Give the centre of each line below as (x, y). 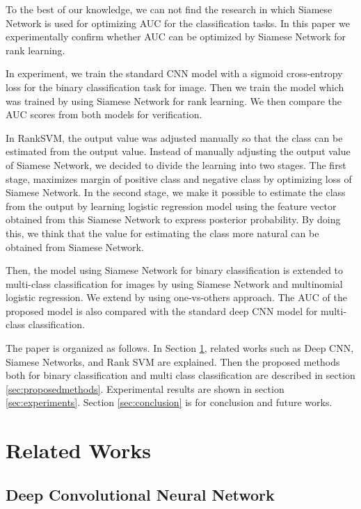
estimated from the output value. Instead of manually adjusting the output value (178, 151)
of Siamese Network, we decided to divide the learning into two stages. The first (176, 164)
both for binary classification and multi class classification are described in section (180, 375)
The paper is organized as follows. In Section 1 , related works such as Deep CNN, (180, 348)
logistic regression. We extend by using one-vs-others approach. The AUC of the (176, 297)
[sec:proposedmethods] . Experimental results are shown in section (145, 388)
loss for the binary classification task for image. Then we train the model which (175, 87)
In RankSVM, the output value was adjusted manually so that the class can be (174, 137)
